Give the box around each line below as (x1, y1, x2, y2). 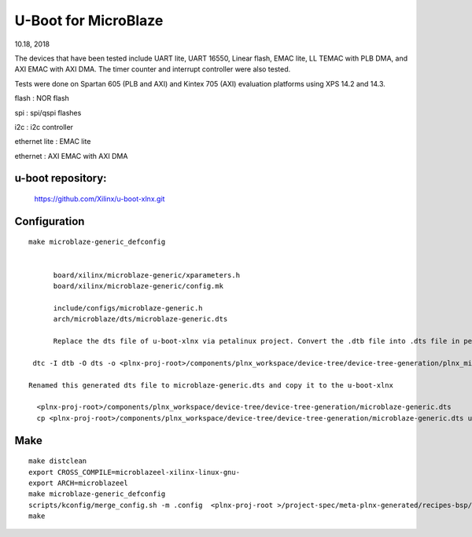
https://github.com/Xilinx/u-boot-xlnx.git (34, 194, 165, 204)
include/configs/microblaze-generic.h (53, 303, 204, 312)
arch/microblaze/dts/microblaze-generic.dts (53, 314, 228, 324)
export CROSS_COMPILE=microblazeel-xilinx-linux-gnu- (28, 468, 240, 476)
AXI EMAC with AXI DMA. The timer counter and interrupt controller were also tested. (14, 64, 291, 74)
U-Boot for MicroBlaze (14, 12, 164, 29)
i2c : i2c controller (14, 122, 74, 131)
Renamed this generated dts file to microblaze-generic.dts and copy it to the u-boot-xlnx (28, 381, 393, 389)
